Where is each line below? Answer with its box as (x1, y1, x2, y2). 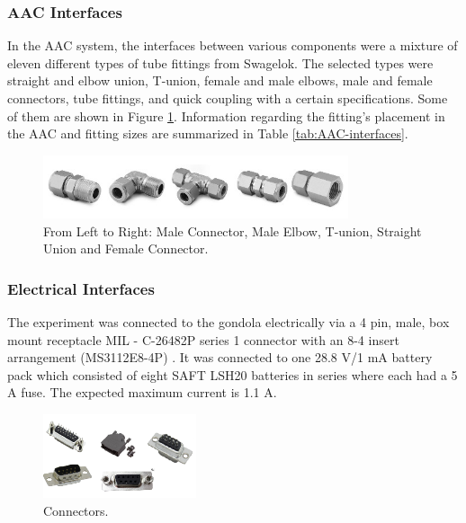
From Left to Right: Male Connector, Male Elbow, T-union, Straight (43, 221, 422, 240)
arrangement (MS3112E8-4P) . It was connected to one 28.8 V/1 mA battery (7, 348, 433, 367)
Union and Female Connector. (43, 239, 209, 258)
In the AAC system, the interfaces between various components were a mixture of (7, 36, 458, 55)
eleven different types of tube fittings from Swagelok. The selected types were (7, 53, 434, 72)
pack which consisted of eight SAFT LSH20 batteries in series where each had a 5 (7, 365, 458, 384)
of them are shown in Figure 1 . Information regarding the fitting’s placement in (7, 106, 445, 125)
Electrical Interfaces (7, 277, 155, 299)
